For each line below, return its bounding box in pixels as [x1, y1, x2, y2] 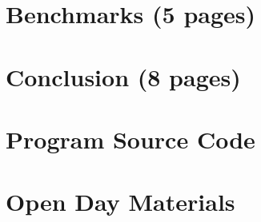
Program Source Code [6, 122, 255, 155]
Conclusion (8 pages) [6, 60, 241, 93]
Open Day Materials [6, 185, 235, 218]
